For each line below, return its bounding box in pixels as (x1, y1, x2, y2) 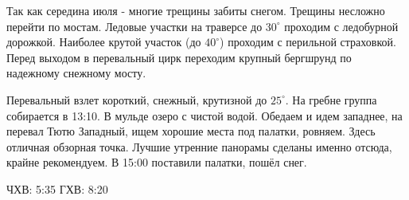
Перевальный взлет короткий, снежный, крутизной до (6, 91, 267, 108)
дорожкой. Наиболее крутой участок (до (6, 33, 201, 50)
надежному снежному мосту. (6, 65, 146, 81)
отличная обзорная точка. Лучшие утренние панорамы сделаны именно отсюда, (6, 138, 392, 155)
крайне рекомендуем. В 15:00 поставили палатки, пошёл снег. (6, 154, 307, 171)
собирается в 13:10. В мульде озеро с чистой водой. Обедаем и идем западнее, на (6, 107, 403, 124)
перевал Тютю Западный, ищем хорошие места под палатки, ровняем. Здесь (6, 123, 376, 139)
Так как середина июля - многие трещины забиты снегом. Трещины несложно (6, 2, 385, 18)
